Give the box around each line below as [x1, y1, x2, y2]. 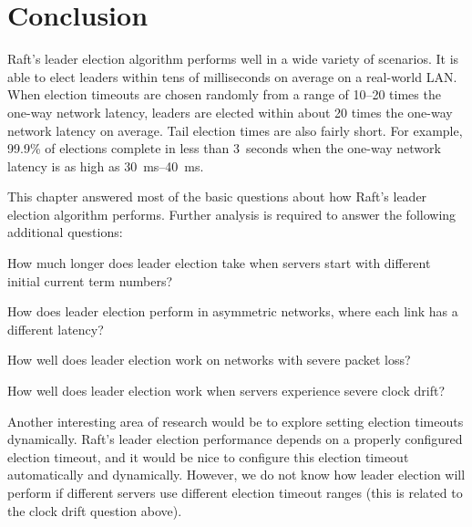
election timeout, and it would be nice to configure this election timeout [7, 447, 409, 466]
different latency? [7, 319, 104, 338]
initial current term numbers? [7, 271, 173, 290]
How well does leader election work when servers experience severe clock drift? [7, 381, 445, 400]
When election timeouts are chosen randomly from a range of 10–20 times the [7, 85, 441, 104]
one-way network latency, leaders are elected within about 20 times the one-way [7, 102, 453, 121]
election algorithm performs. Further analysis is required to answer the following [7, 204, 457, 223]
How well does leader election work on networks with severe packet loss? [7, 350, 411, 369]
